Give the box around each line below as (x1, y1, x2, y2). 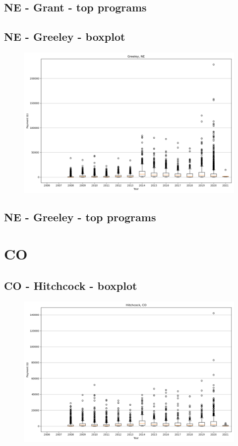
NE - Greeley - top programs (4, 209, 156, 225)
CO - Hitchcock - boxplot (4, 277, 137, 293)
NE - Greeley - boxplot (4, 29, 125, 44)
